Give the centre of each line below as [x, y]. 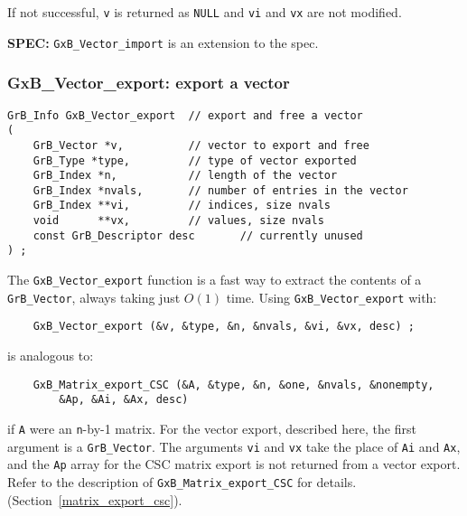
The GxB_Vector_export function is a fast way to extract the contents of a [215, 280]
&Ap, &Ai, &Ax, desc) [124, 400]
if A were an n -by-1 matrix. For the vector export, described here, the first [212, 428]
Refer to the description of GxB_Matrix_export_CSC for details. [182, 481]
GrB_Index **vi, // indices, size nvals [182, 206]
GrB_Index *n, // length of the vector [185, 176]
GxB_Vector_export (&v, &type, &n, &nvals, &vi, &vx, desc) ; [224, 327]
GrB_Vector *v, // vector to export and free [201, 145]
